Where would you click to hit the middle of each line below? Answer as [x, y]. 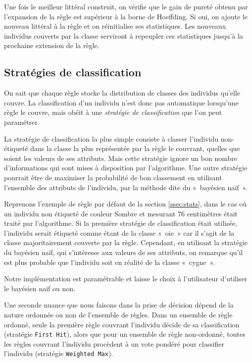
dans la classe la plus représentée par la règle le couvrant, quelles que [135, 148]
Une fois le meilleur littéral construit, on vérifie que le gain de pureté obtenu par [126, 6]
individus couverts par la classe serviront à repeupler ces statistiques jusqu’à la [124, 35]
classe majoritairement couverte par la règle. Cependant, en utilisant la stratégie [126, 242]
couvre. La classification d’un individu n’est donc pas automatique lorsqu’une [121, 102]
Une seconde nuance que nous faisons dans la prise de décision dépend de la [119, 305]
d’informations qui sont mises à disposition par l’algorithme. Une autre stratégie [126, 168]
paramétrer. [22, 122]
